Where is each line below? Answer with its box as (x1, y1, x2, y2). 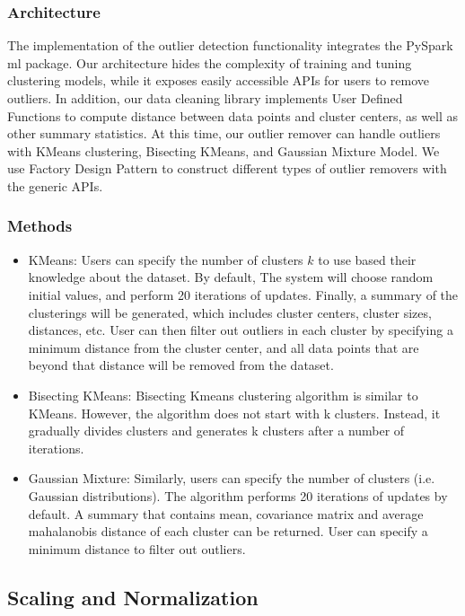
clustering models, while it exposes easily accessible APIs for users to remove (7, 71, 430, 90)
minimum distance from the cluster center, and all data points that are (28, 338, 419, 356)
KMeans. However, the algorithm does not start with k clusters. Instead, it (28, 403, 441, 422)
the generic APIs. (7, 176, 103, 195)
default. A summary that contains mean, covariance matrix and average (28, 504, 424, 523)
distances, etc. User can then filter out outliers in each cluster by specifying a (28, 321, 453, 339)
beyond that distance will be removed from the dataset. (28, 356, 334, 374)
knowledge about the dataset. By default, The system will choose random (28, 268, 434, 286)
